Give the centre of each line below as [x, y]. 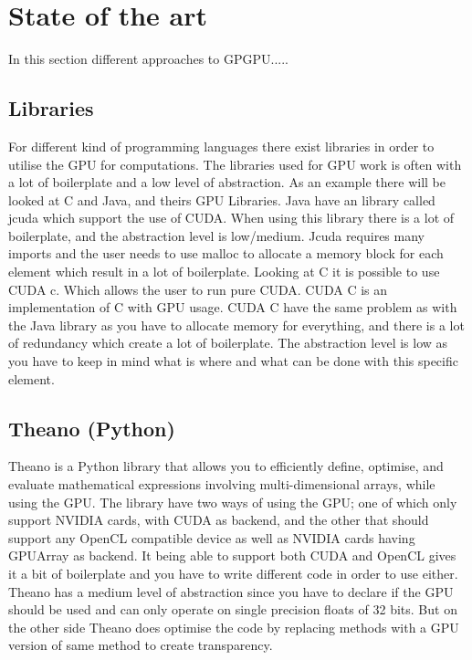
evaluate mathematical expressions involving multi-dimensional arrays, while [222, 484]
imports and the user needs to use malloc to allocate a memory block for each [226, 253]
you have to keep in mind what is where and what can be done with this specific [233, 361]
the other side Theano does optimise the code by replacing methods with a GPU [234, 627]
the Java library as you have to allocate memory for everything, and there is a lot [236, 325]
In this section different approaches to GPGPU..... [148, 59]
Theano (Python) [92, 428]
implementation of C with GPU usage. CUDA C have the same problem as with [233, 307]
